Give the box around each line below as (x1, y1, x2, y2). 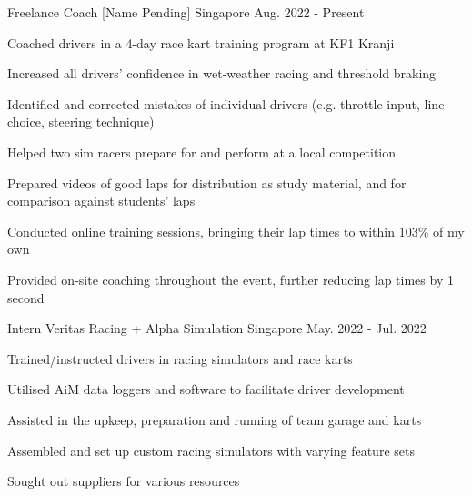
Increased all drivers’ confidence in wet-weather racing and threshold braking (7, 64, 437, 83)
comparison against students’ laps (7, 191, 196, 210)
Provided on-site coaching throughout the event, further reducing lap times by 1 (7, 269, 454, 288)
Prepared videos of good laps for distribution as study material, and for (7, 173, 407, 192)
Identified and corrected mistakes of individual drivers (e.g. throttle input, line (7, 94, 445, 113)
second (7, 288, 45, 307)
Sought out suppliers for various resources (7, 471, 240, 491)
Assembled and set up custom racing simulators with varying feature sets (7, 440, 415, 460)
